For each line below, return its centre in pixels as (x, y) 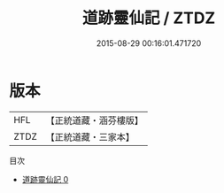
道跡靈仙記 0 (45, 179)
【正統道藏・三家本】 (90, 136)
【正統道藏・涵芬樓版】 (95, 120)
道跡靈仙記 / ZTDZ (149, 18)
